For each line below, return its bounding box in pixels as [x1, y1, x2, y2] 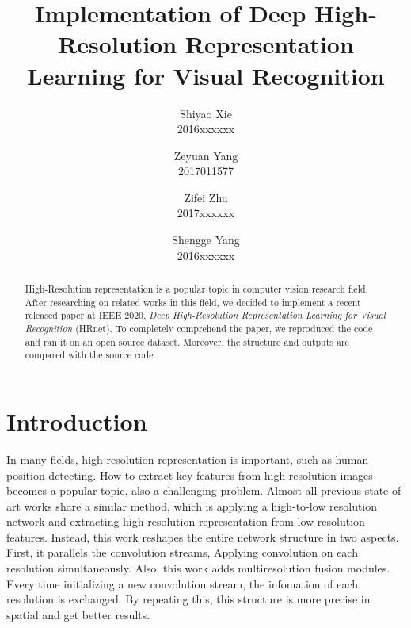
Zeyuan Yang [173, 147, 238, 163]
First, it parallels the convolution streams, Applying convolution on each [6, 544, 358, 561]
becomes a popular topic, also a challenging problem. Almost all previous [6, 482, 362, 499]
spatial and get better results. [6, 606, 150, 622]
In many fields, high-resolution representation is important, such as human [6, 450, 369, 467]
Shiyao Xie [180, 105, 232, 121]
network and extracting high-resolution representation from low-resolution [6, 513, 365, 530]
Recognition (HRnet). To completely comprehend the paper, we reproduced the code [25, 322, 373, 335]
